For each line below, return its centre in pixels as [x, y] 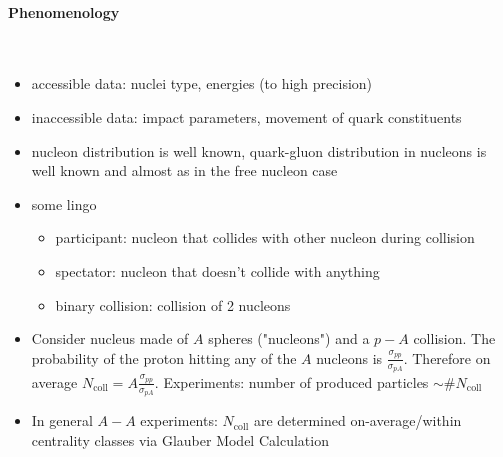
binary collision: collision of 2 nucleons [173, 304]
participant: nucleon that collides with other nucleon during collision [265, 237]
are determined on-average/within [357, 420]
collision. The [454, 338]
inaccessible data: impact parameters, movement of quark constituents [246, 116]
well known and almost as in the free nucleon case [184, 170]
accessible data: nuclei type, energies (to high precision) [202, 83]
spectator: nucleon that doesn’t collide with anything [217, 270]
